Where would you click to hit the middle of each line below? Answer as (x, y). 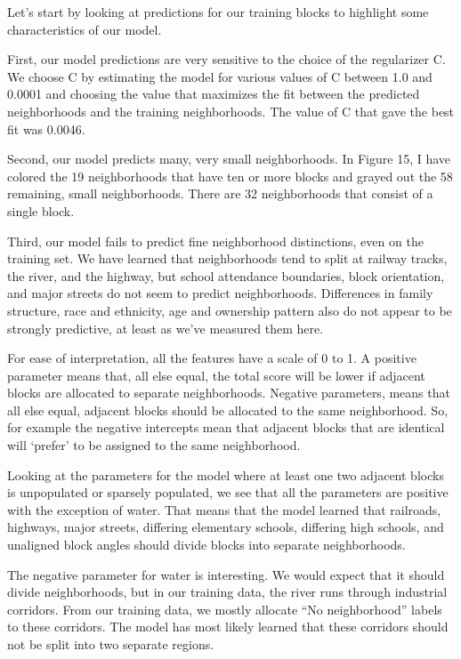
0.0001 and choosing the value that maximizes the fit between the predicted (214, 94)
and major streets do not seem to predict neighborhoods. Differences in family (220, 293)
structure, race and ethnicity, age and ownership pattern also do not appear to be (230, 310)
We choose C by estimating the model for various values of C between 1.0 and (220, 76)
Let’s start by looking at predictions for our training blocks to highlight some (218, 12)
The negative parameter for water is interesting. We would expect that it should (226, 574)
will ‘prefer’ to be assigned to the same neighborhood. (154, 445)
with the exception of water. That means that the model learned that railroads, (224, 509)
